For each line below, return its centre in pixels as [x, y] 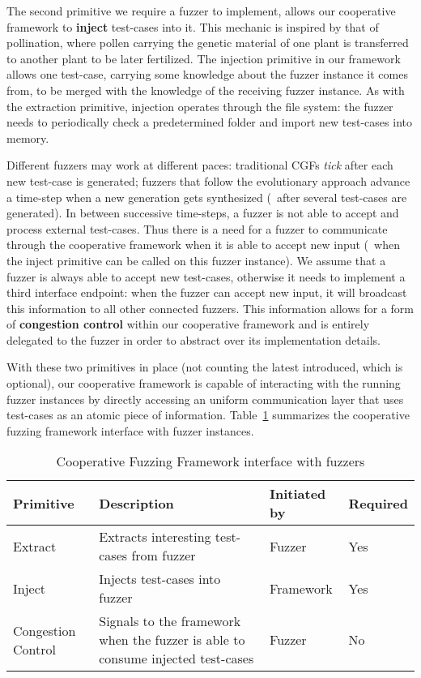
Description [136, 503]
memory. [28, 137]
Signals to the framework [170, 621]
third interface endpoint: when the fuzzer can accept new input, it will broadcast [207, 292]
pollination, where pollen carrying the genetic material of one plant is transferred [208, 43]
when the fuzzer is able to [172, 640]
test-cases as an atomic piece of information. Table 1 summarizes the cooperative [208, 415]
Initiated [298, 494]
